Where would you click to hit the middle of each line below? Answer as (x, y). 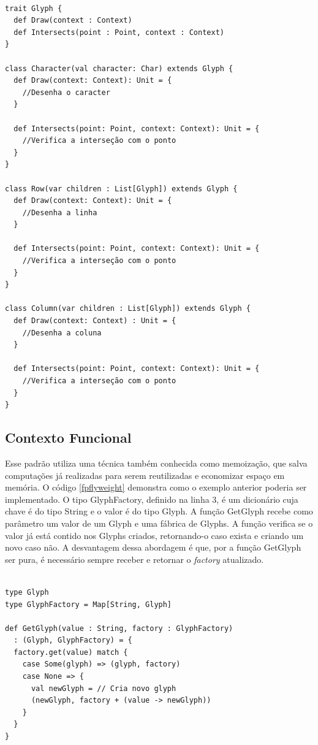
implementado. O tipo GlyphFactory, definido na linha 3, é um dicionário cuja (152, 499)
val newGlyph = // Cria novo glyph (104, 688)
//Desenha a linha (60, 212)
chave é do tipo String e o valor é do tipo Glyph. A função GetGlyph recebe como (159, 511)
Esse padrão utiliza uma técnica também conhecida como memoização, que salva (156, 463)
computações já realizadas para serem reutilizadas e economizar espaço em (145, 475)
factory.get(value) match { (71, 652)
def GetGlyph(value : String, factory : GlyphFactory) (119, 628)
